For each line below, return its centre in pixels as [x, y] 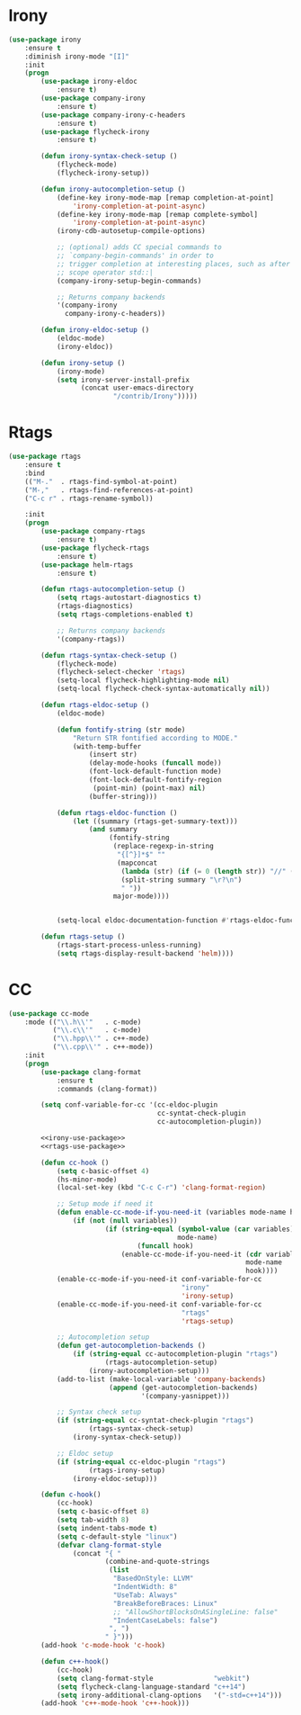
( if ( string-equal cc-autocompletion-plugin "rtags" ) [175, 1354]
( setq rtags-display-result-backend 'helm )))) [145, 953]
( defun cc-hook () [75, 1163]
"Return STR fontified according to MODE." [155, 738]
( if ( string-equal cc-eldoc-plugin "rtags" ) [141, 1462]
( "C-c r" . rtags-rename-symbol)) [89, 498]
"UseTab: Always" [145, 1595]
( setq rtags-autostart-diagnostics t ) [129, 598]
